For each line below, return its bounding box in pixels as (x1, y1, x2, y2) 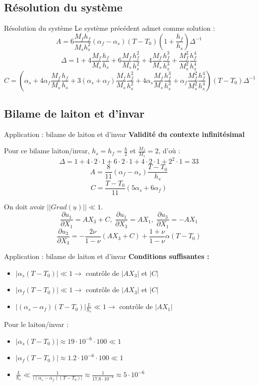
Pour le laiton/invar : (4, 319, 68, 329)
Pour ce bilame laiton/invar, (4, 145, 90, 156)
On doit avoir (4, 201, 45, 211)
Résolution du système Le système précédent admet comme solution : (4, 23, 215, 33)
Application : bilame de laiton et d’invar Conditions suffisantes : (4, 251, 209, 261)
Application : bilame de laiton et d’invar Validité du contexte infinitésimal (4, 129, 245, 139)
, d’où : (158, 145, 181, 156)
